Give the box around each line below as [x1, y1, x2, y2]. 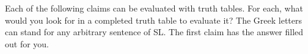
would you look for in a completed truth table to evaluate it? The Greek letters [5, 13, 302, 26]
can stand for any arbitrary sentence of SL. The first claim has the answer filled [5, 25, 304, 38]
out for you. [5, 37, 50, 50]
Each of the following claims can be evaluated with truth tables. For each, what [5, 2, 303, 14]
